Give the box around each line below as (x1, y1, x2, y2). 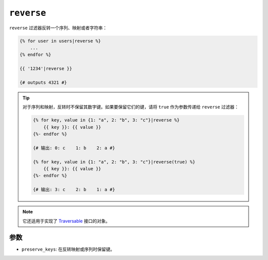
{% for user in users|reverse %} (19, 38, 101, 44)
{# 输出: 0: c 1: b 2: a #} (33, 145, 115, 151)
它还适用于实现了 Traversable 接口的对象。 (22, 218, 110, 224)
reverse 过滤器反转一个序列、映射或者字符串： (9, 25, 107, 31)
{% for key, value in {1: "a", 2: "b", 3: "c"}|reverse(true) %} (33, 159, 196, 165)
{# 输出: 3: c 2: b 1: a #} (33, 187, 115, 193)
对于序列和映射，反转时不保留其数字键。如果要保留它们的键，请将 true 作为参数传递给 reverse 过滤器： (22, 104, 239, 110)
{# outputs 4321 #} (19, 79, 67, 85)
